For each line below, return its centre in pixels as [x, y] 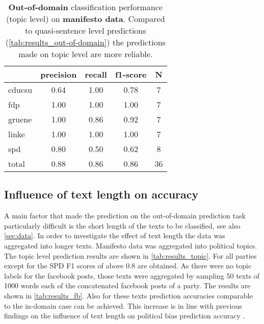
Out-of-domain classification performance [85, 7]
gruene [20, 119]
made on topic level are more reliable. [86, 54]
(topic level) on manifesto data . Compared [85, 19]
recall [96, 74]
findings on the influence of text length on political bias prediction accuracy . [125, 316]
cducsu [20, 90]
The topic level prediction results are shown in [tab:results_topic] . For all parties [130, 255]
